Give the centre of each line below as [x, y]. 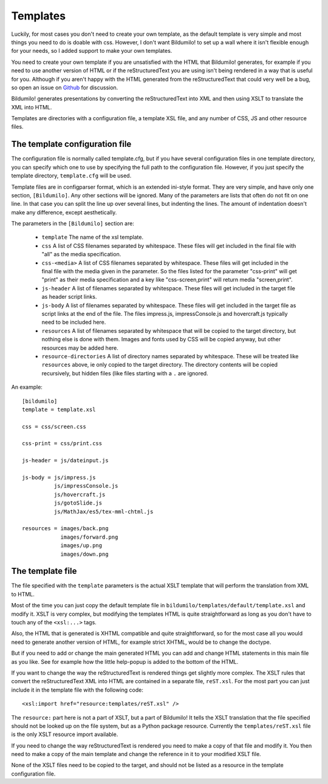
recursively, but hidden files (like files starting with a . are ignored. [125, 373]
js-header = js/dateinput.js [65, 461]
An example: [27, 387]
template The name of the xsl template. [93, 237]
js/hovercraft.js [80, 494]
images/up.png [81, 546]
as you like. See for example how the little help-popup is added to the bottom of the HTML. [125, 661]
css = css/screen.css [54, 426]
